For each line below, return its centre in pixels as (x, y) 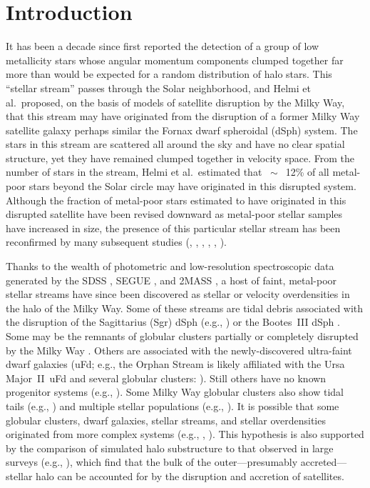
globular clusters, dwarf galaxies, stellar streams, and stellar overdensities (166, 420)
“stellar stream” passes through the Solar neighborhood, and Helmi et (158, 88)
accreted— (324, 462)
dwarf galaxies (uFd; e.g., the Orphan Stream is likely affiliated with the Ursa (175, 364)
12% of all (307, 172)
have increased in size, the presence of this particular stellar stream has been (173, 228)
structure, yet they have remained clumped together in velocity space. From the (180, 158)
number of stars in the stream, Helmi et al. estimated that (134, 172)
